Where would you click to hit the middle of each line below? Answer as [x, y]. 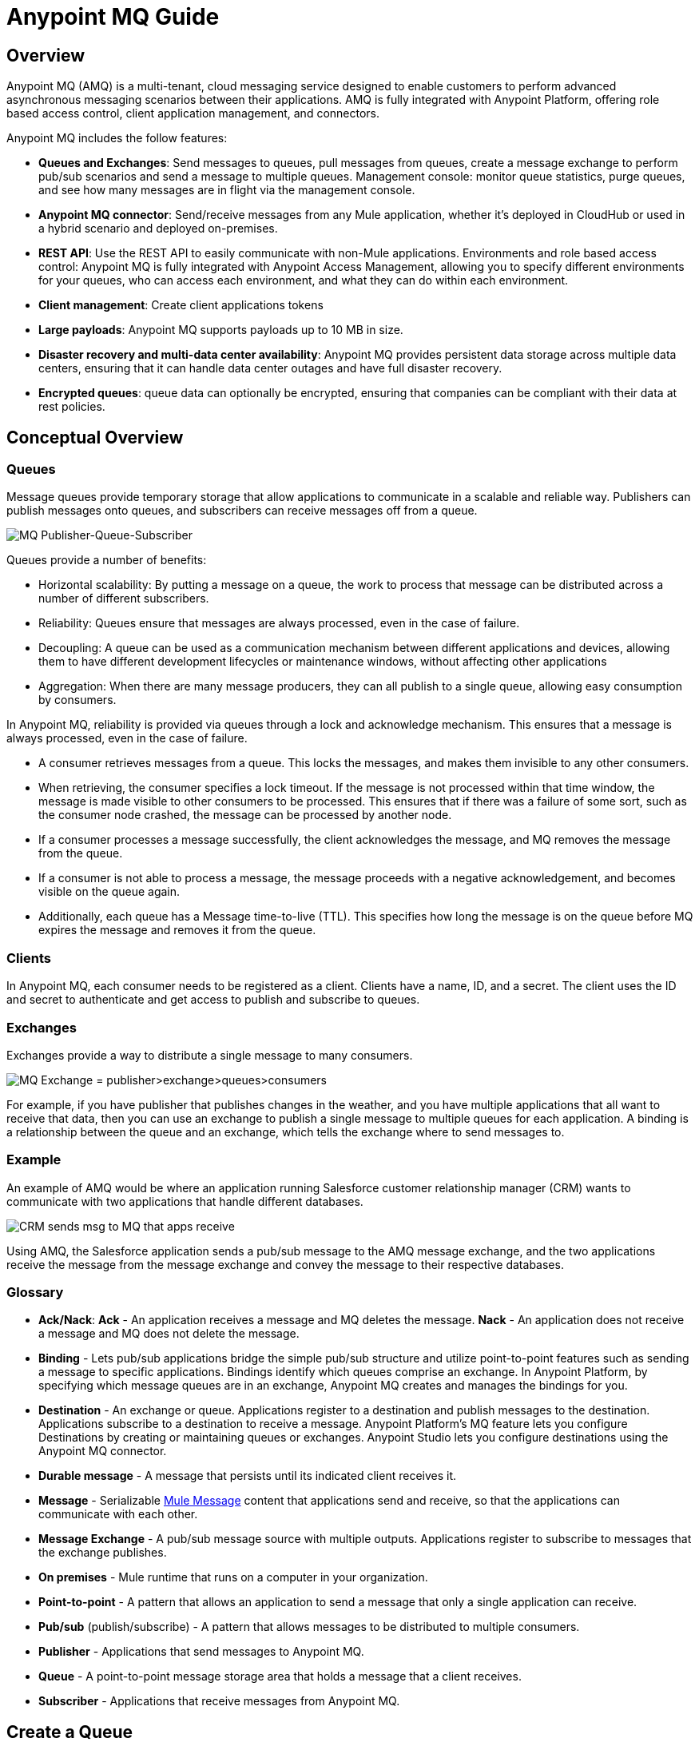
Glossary [35, 1293]
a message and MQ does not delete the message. [169, 1334]
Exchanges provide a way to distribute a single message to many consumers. [210, 1055]
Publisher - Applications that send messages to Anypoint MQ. [201, 1652]
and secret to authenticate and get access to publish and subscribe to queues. [213, 1000]
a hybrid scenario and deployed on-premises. [158, 229]
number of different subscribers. [124, 599]
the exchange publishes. [103, 1553]
